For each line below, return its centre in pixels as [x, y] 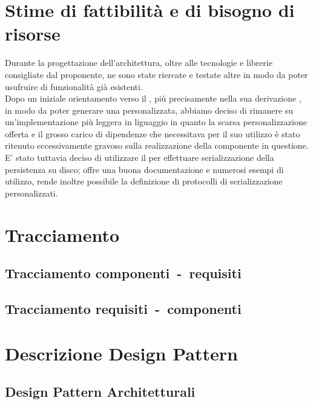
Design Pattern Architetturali [100, 392]
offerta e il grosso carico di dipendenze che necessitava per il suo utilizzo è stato [153, 133]
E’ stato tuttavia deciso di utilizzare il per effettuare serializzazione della [140, 158]
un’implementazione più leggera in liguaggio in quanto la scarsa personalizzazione [156, 122]
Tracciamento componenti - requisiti [123, 273]
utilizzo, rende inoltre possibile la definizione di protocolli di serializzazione [144, 181]
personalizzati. [31, 193]
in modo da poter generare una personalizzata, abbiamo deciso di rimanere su [149, 110]
